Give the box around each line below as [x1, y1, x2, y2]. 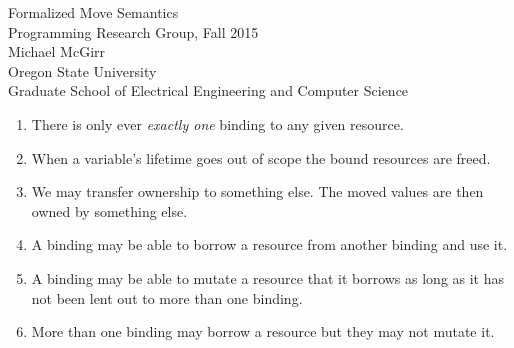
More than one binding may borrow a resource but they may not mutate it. [31, 321, 495, 342]
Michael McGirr [8, 41, 106, 62]
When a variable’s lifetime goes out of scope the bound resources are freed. [31, 147, 491, 168]
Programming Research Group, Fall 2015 [8, 21, 259, 42]
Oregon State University [8, 60, 157, 81]
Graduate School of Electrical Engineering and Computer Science [8, 80, 409, 101]
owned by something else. [31, 200, 188, 221]
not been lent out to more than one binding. [31, 287, 303, 308]
